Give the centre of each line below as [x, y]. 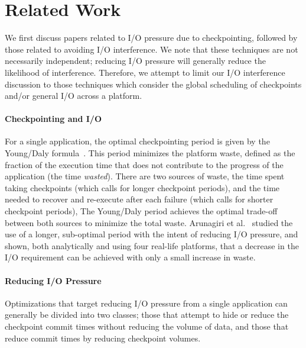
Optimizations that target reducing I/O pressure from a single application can [146, 303]
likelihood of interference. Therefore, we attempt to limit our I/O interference [145, 72]
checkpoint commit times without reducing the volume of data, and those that [147, 326]
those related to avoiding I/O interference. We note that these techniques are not [152, 49]
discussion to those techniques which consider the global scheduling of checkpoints [153, 84]
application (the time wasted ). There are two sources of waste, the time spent [145, 176]
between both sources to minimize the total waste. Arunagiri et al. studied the [149, 222]
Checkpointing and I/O [53, 119]
